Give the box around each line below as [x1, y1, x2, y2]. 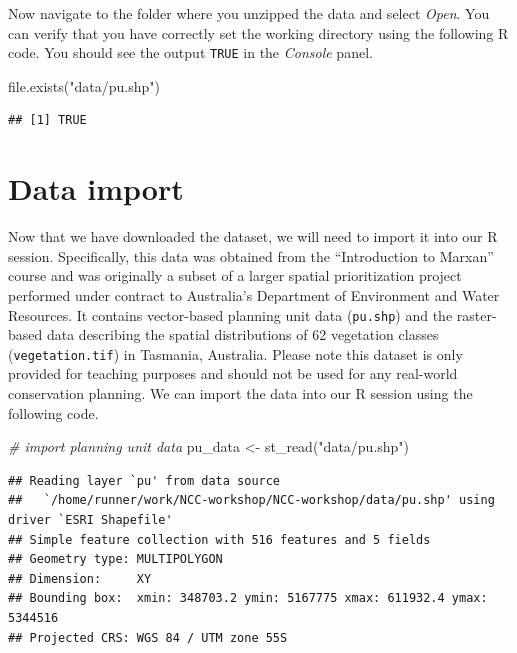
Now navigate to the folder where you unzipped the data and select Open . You [8, 3, 490, 23]
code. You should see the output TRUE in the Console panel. [8, 42, 373, 63]
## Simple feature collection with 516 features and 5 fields [8, 532, 431, 547]
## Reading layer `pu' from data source [8, 473, 281, 488]
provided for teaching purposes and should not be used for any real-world [8, 363, 458, 384]
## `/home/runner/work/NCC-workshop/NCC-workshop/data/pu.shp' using [8, 493, 495, 508]
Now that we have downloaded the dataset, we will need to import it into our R [8, 226, 498, 247]
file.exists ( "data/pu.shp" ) [8, 75, 160, 96]
